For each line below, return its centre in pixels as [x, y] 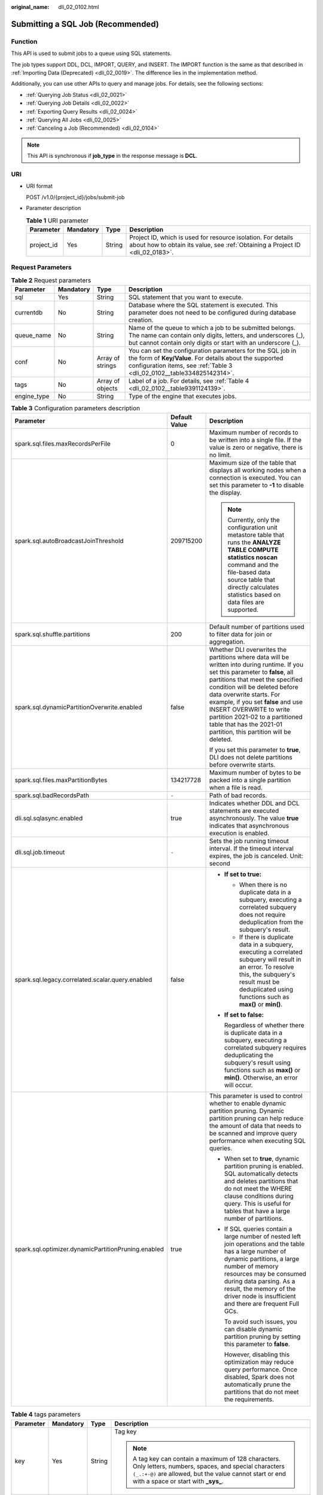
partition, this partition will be [250, 732]
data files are [246, 602]
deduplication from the [271, 922]
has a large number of [255, 1252]
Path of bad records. [238, 795]
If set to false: [244, 1015]
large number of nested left [263, 1237]
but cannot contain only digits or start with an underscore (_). [214, 343]
